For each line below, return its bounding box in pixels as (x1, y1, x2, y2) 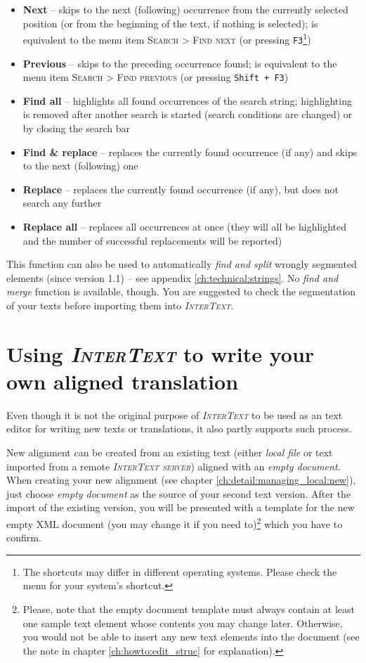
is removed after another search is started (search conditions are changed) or (22, 107, 353, 122)
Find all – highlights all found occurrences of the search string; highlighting (22, 93, 352, 108)
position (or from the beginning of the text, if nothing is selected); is (22, 15, 318, 30)
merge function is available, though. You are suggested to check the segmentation (6, 284, 356, 299)
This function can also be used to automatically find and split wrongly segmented (6, 257, 357, 271)
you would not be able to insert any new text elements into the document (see (22, 629, 360, 644)
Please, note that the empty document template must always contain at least (22, 601, 355, 616)
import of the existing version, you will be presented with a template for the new (6, 500, 355, 515)
